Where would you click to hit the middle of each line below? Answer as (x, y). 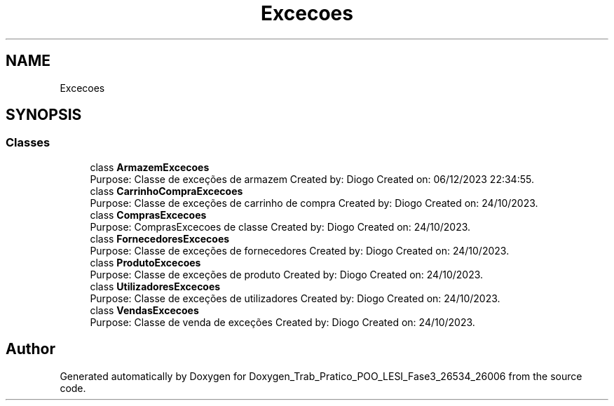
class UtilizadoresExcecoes (155, 286)
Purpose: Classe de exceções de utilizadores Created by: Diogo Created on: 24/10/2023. (295, 298)
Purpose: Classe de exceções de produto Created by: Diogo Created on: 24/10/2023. (287, 274)
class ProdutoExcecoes (145, 262)
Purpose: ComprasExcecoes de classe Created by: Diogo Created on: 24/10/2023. (280, 226)
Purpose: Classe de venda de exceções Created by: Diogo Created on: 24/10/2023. (282, 322)
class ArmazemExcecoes (150, 167)
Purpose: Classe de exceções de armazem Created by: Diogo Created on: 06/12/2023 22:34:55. (312, 179)
